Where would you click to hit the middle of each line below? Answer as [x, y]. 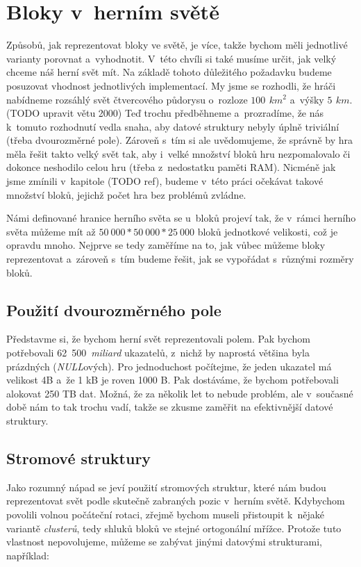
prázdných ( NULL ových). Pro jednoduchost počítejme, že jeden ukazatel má [169, 366]
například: [28, 555]
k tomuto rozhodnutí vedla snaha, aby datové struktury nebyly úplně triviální [173, 126]
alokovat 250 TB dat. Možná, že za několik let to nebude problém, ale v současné [180, 393]
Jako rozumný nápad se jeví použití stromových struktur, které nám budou [166, 487]
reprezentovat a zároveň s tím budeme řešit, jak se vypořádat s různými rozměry [180, 259]
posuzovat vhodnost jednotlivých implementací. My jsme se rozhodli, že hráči [171, 85]
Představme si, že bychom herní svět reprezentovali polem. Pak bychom [158, 339]
